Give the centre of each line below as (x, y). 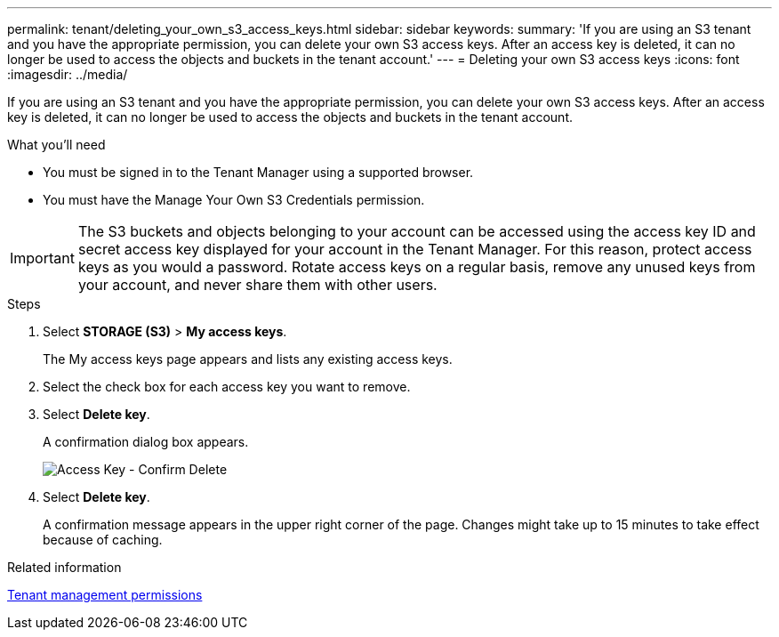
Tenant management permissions (105, 595)
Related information (64, 567)
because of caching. (103, 540)
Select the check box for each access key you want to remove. (227, 387)
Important (42, 258)
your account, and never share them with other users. (257, 285)
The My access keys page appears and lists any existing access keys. (248, 359)
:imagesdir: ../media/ (68, 74)
